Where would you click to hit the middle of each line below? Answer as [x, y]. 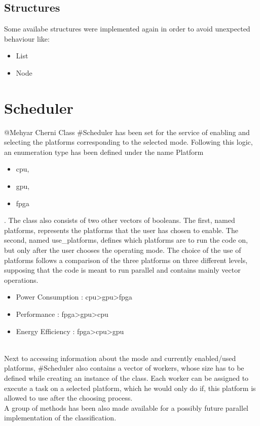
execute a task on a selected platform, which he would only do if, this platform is [130, 388]
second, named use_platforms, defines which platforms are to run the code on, [126, 240]
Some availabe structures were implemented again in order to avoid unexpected [127, 29]
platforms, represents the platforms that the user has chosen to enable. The [121, 230]
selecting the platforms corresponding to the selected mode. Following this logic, [128, 142]
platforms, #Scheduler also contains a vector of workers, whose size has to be [124, 368]
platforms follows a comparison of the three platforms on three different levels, [126, 260]
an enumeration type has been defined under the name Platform [104, 152]
